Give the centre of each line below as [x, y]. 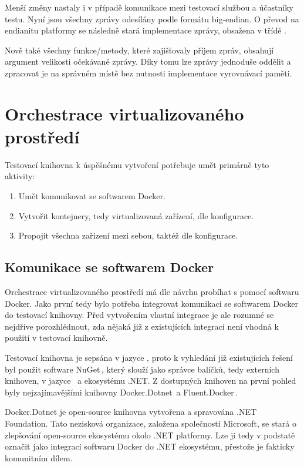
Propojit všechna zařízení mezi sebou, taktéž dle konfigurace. [128, 235]
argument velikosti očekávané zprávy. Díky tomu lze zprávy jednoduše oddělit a [148, 61]
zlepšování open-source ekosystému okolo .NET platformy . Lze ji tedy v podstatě [150, 435]
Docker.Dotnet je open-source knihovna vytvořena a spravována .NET [131, 412]
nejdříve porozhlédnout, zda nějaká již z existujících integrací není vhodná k [142, 326]
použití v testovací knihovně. [56, 338]
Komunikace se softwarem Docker [109, 267]
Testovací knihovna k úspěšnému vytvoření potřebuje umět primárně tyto [137, 164]
